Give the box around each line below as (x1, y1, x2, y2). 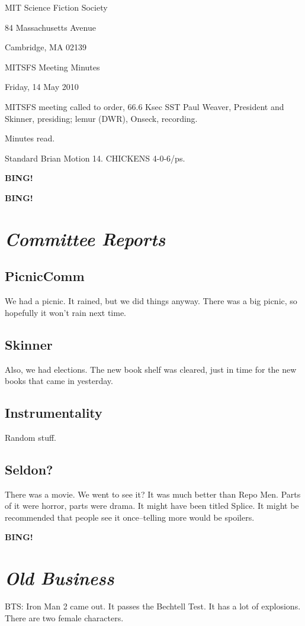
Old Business (5, 566, 114, 590)
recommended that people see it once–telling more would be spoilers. (5, 511, 255, 523)
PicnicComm (5, 267, 85, 285)
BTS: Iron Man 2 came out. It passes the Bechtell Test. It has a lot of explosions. (5, 600, 301, 612)
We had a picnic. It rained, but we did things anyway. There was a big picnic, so (5, 295, 297, 307)
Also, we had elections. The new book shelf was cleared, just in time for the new (5, 363, 297, 375)
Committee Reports (5, 226, 166, 251)
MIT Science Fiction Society (5, 1, 108, 13)
